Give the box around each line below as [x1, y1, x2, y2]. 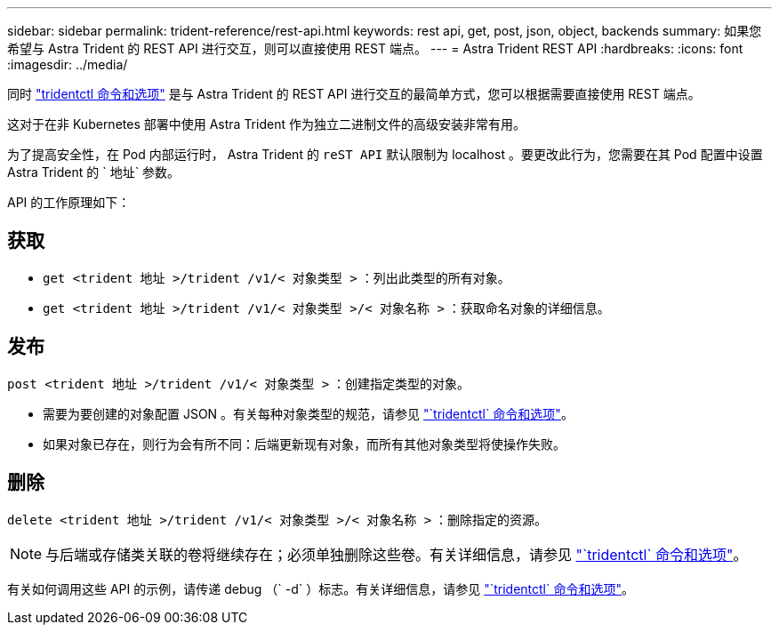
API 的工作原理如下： [7, 195, 131, 210]
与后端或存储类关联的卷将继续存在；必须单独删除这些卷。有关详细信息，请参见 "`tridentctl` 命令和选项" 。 [45, 545, 748, 564]
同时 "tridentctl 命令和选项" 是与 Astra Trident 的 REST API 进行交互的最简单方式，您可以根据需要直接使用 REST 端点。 [7, 86, 701, 101]
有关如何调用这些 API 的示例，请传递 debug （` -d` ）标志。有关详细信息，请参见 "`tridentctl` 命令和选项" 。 [7, 580, 634, 596]
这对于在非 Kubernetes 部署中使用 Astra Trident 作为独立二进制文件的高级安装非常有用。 [7, 116, 526, 132]
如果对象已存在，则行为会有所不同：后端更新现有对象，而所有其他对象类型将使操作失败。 [43, 436, 566, 452]
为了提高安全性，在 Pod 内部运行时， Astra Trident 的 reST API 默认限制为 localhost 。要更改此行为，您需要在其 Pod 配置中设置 [7, 147, 763, 162]
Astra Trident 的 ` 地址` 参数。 [7, 164, 181, 180]
